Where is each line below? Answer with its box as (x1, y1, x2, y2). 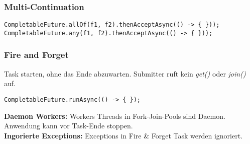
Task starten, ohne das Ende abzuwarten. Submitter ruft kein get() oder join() (4, 68, 246, 79)
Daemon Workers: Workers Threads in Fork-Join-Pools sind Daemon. (4, 110, 225, 121)
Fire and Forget (4, 48, 69, 61)
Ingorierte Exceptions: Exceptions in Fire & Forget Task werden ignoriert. (4, 130, 243, 140)
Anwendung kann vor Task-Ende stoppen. (4, 120, 133, 131)
